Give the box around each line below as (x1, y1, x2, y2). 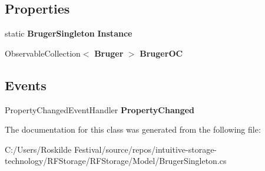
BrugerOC (140, 47, 183, 59)
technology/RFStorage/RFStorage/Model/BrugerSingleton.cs (5, 154, 227, 167)
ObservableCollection (5, 47, 81, 59)
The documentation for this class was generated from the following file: (5, 123, 261, 136)
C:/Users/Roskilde (5, 143, 72, 155)
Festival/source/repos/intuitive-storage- (74, 143, 217, 155)
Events (5, 75, 47, 94)
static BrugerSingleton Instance (5, 27, 132, 40)
